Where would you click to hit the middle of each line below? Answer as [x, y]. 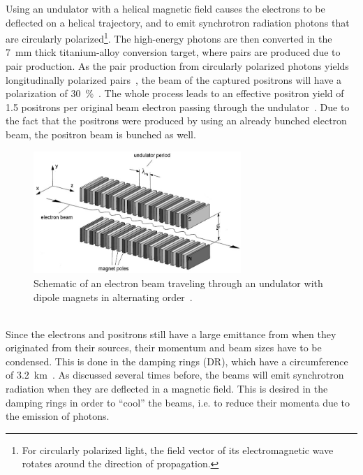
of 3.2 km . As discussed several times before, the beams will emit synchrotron [175, 375]
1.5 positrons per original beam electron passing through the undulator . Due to [178, 107]
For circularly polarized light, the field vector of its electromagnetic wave [178, 450]
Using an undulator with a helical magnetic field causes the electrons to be [165, 8]
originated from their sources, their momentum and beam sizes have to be [164, 348]
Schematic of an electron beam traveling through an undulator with [178, 283]
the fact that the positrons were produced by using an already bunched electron [176, 120]
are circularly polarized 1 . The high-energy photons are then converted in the [169, 37]
